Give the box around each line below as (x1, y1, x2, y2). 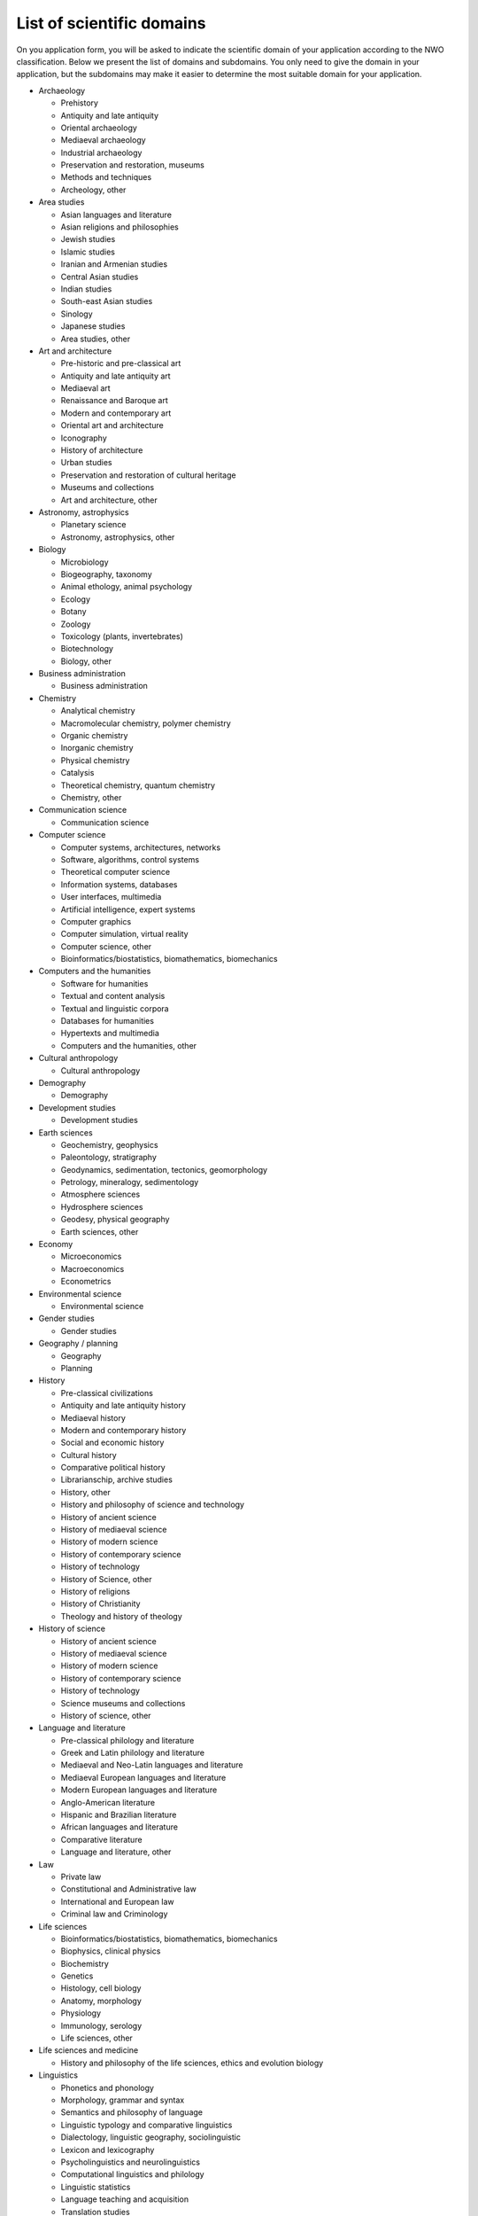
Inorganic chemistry (60, 743, 134, 753)
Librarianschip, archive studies (60, 1474, 173, 1485)
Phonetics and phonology (60, 2082, 155, 2093)
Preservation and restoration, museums (60, 160, 205, 170)
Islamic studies (60, 246, 115, 257)
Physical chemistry (60, 754, 130, 766)
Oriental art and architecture (60, 420, 164, 431)
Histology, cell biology (60, 1983, 142, 1994)
